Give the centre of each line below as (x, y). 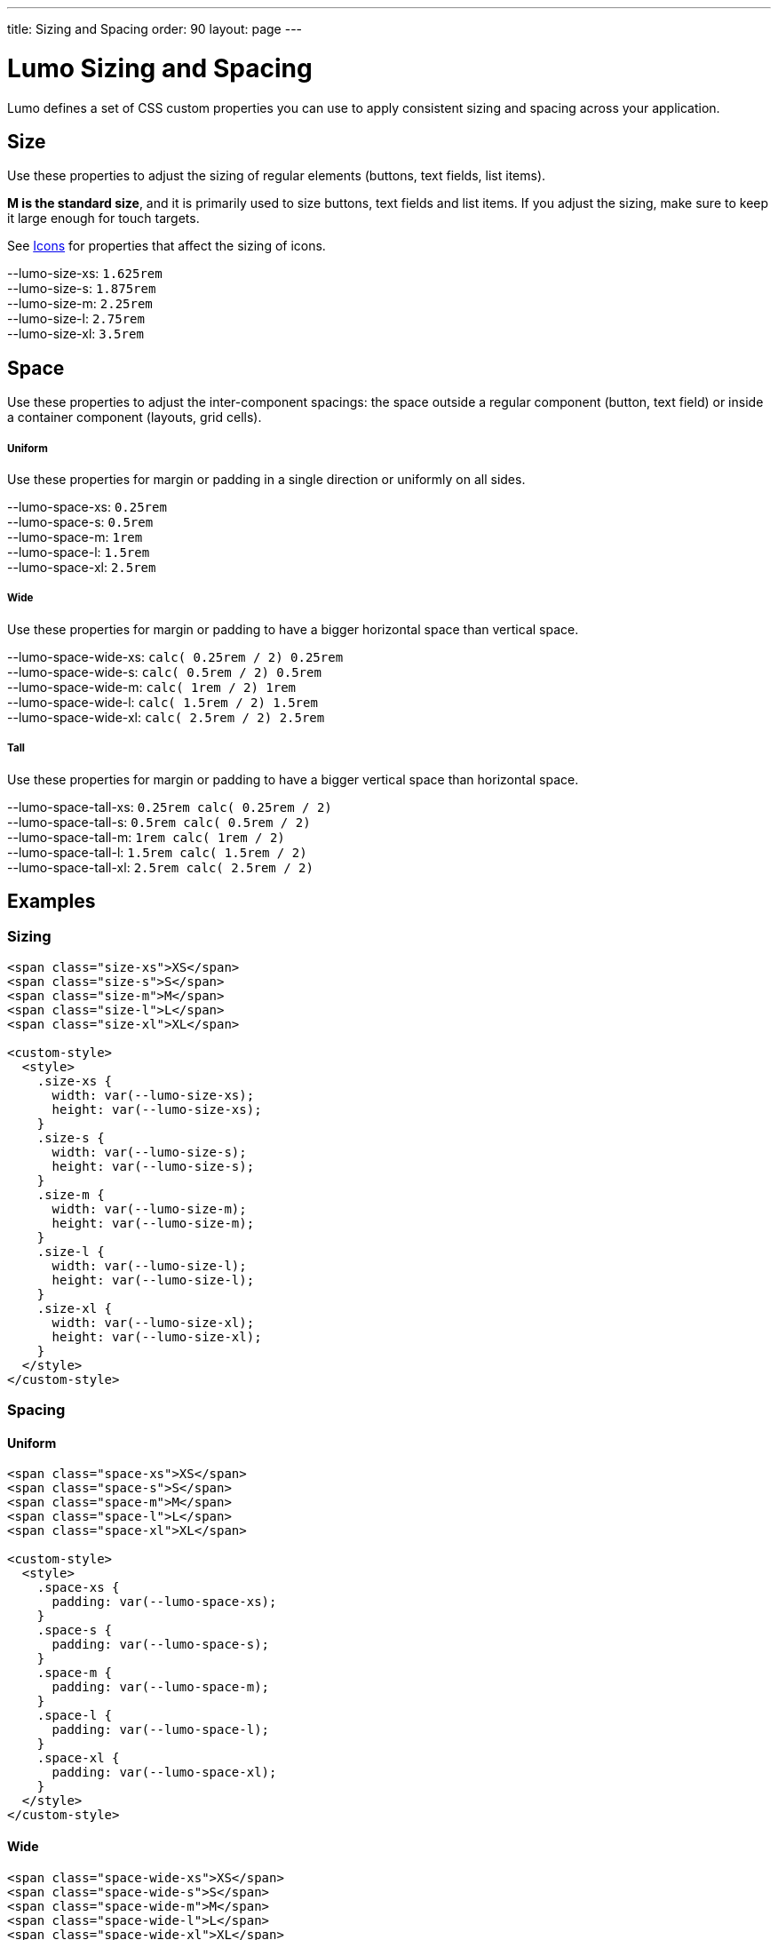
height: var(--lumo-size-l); (153, 1280)
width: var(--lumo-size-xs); (153, 1095)
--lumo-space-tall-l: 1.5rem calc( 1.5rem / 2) (157, 852)
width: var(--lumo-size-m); (149, 1209)
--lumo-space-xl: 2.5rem (82, 567)
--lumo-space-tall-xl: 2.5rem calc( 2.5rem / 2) (160, 867)
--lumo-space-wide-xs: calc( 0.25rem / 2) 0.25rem (175, 656)
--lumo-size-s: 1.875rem (82, 289)
